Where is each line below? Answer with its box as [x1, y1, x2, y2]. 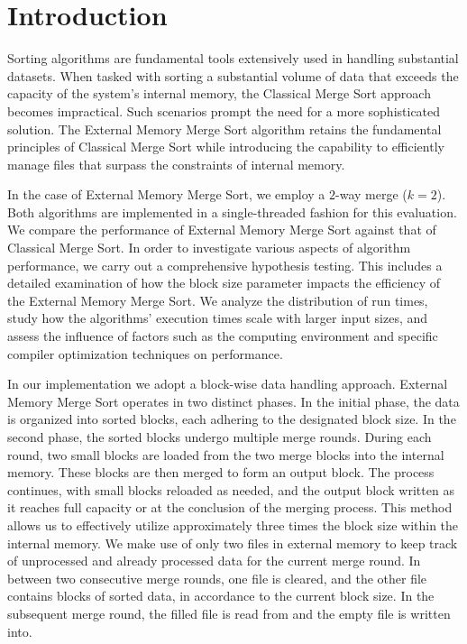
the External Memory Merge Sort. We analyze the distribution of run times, [7, 290, 428, 309]
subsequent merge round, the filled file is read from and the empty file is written [7, 603, 451, 622]
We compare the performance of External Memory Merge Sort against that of [7, 220, 436, 239]
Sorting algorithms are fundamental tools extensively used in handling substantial [7, 49, 459, 68]
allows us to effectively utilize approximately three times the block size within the [7, 515, 459, 534]
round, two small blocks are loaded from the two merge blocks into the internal [7, 445, 444, 464]
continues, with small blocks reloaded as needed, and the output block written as [7, 480, 454, 499]
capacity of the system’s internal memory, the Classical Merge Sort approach [7, 84, 431, 103]
